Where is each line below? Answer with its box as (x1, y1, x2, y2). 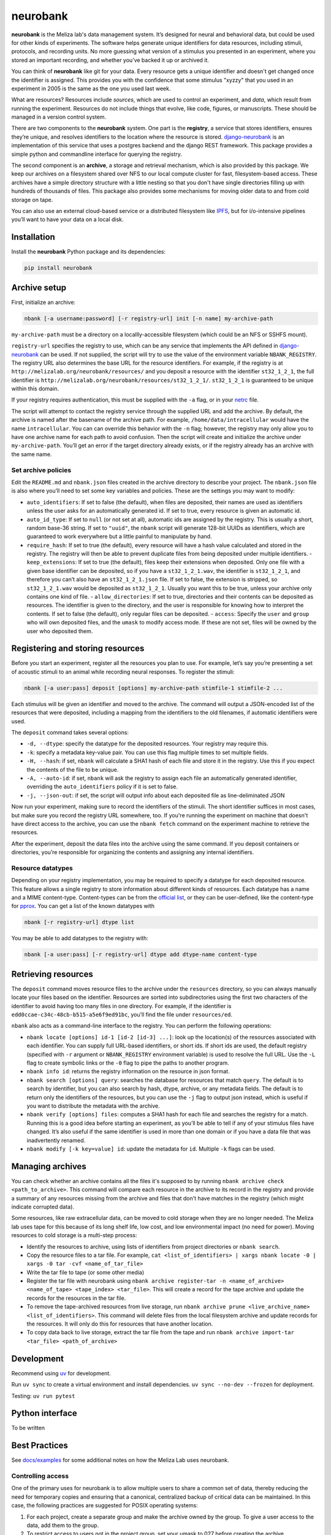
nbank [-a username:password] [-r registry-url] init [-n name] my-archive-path (24, 315, 273, 322)
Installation (11, 232, 55, 243)
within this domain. (11, 385, 59, 392)
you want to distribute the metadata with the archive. (26, 1102, 160, 1109)
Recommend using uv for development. (11, 1369, 112, 1377)
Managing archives (11, 1161, 87, 1172)
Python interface (11, 1408, 78, 1418)
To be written (11, 1424, 45, 1432)
